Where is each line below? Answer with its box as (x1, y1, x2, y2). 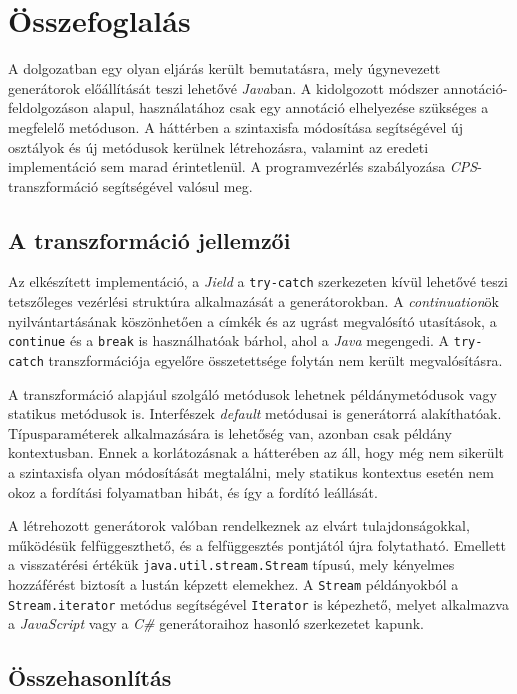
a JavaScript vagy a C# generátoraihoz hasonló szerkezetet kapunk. (8, 613, 424, 634)
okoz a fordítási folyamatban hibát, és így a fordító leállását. (8, 481, 378, 502)
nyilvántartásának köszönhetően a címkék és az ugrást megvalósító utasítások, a (8, 310, 497, 331)
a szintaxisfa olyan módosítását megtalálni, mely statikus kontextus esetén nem (8, 462, 494, 483)
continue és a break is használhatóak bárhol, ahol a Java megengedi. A (8, 330, 450, 351)
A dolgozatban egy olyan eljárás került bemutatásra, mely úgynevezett (8, 58, 441, 79)
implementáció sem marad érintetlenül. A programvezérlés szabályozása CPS (8, 156, 478, 177)
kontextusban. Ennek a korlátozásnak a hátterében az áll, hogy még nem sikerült (8, 442, 504, 463)
